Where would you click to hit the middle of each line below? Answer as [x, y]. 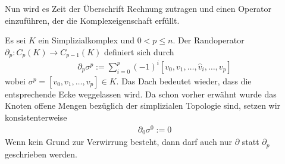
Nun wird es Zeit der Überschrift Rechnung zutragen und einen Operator [138, 8]
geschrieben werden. [41, 154]
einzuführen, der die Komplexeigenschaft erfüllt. [92, 20]
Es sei [15, 40]
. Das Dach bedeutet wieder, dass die [184, 81]
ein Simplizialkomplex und [86, 40]
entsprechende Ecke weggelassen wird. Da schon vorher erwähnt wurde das [141, 94]
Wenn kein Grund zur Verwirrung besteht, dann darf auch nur [119, 142]
